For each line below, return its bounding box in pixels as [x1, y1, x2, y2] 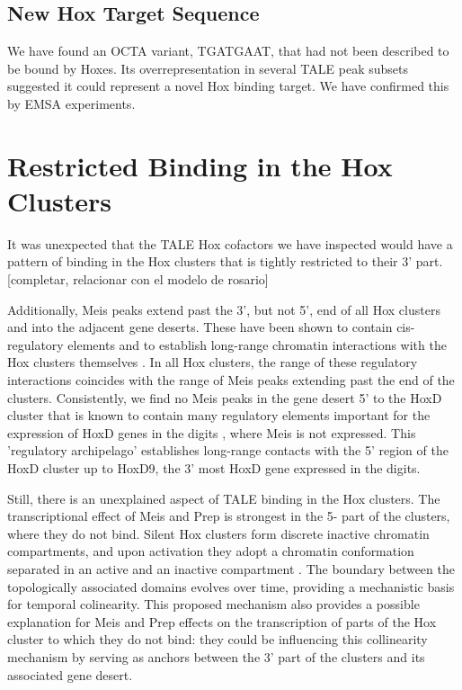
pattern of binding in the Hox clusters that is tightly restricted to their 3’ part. [7, 252, 443, 271]
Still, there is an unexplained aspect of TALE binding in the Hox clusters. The [7, 488, 440, 507]
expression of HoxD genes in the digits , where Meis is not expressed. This [7, 423, 416, 442]
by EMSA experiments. [7, 94, 136, 112]
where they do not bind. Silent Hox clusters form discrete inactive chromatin [7, 524, 430, 542]
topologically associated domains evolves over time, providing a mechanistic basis [7, 577, 455, 596]
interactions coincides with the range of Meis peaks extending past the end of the [7, 371, 455, 390]
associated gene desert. [7, 665, 133, 684]
